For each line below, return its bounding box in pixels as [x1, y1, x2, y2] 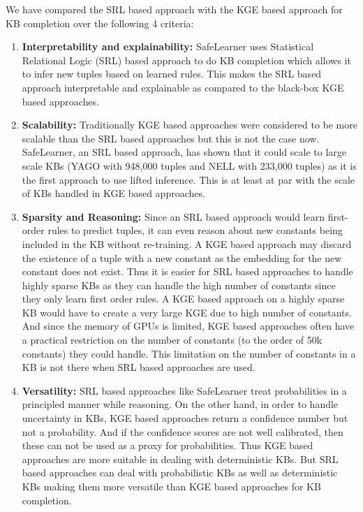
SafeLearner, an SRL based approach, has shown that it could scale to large [22, 145, 347, 159]
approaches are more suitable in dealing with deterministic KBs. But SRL [22, 451, 339, 466]
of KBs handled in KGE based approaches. [22, 186, 205, 200]
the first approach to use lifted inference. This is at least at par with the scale [22, 172, 355, 186]
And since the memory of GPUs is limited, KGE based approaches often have [22, 319, 355, 333]
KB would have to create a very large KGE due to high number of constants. [22, 305, 352, 319]
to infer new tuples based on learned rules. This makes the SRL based [22, 66, 322, 81]
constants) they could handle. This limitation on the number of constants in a [22, 346, 356, 360]
